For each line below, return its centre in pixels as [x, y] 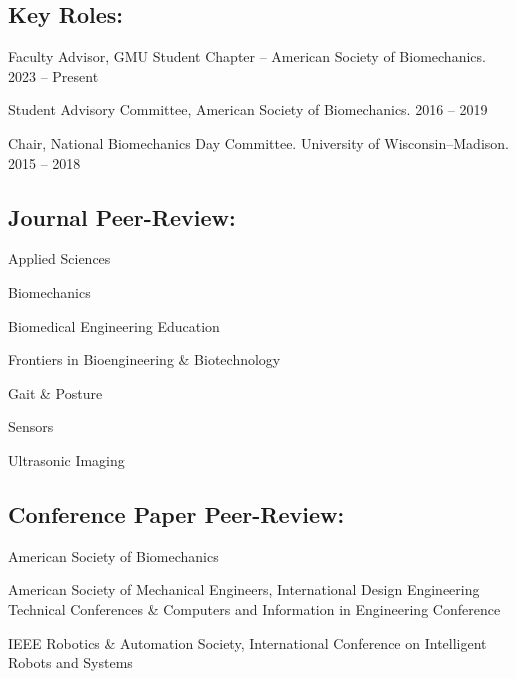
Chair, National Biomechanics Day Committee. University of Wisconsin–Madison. [258, 142]
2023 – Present [53, 75]
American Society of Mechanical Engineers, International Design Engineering [244, 589]
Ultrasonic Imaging [66, 459]
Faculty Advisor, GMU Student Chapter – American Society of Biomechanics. [247, 56]
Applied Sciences [59, 258]
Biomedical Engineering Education [114, 325]
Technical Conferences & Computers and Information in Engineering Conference [254, 608]
